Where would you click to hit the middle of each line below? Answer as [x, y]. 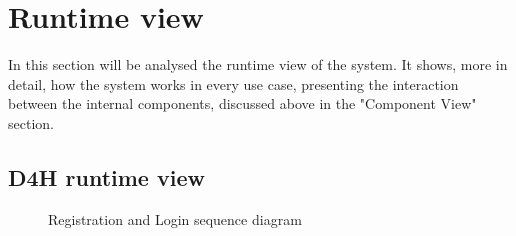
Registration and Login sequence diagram [175, 218]
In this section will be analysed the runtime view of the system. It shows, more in [258, 64]
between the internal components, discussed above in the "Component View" [242, 103]
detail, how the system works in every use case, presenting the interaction [233, 83]
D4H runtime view [106, 176]
